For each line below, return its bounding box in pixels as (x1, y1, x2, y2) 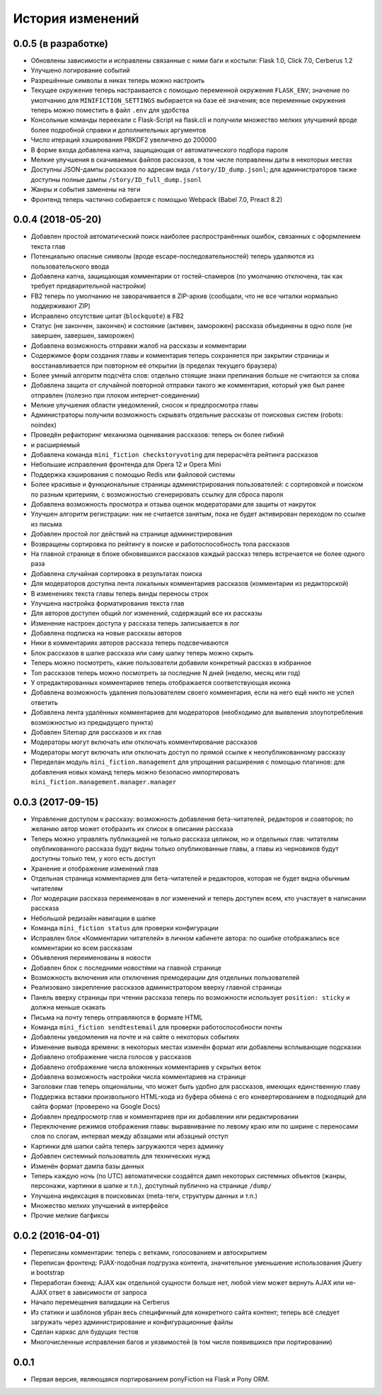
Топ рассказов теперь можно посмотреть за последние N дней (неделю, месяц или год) (30, 668, 301, 677)
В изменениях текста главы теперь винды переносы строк (30, 589, 209, 598)
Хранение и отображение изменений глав (30, 864, 159, 873)
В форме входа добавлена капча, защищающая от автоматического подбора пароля (30, 145, 288, 154)
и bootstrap (30, 1268, 65, 1277)
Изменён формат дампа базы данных (30, 1162, 145, 1170)
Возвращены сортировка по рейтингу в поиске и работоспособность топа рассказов (30, 539, 290, 548)
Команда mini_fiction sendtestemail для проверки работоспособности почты (30, 1023, 283, 1032)
